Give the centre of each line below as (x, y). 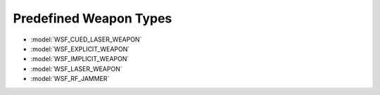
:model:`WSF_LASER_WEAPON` (76, 69)
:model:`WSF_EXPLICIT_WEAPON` (80, 49)
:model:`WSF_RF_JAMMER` (70, 79)
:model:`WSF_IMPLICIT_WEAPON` (80, 59)
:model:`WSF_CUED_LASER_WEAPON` (86, 39)
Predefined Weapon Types (93, 18)
